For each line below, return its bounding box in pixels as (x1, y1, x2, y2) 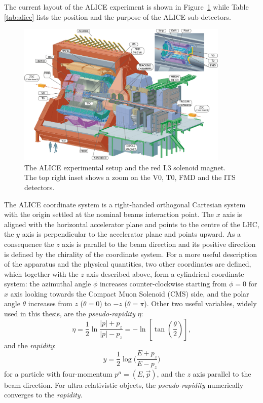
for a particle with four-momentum (4, 368, 112, 379)
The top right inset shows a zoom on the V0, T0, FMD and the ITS (24, 172, 236, 182)
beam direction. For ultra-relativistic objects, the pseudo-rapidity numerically (4, 379, 244, 390)
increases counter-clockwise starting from (99, 278, 227, 289)
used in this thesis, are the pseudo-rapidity (4, 308, 135, 319)
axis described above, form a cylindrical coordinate (86, 268, 244, 279)
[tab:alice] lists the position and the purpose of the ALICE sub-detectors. (4, 11, 231, 22)
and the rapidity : (4, 340, 56, 350)
